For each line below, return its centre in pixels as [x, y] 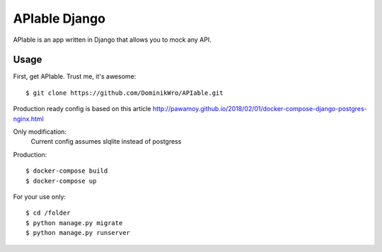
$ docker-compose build [67, 171]
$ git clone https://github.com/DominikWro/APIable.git [125, 93]
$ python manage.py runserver [78, 233]
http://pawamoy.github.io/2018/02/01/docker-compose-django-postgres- [260, 109]
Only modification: [40, 132]
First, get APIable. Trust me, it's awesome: [75, 76]
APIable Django [59, 18]
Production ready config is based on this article [82, 109]
